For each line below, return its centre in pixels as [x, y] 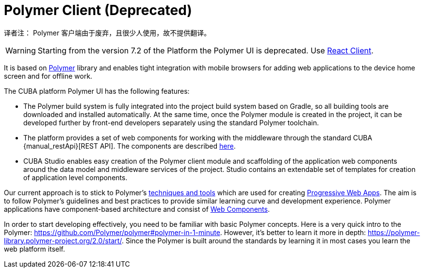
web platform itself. [34, 249]
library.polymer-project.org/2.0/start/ [63, 240]
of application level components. [75, 177]
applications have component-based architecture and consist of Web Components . [137, 209]
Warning [21, 50]
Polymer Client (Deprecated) [98, 10]
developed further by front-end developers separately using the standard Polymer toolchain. [171, 122]
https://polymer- [394, 232]
